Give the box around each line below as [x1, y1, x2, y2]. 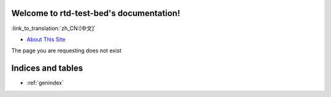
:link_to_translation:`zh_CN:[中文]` [11, 25, 96, 32]
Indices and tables [11, 63, 83, 74]
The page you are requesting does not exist [11, 47, 122, 55]
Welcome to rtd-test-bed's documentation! [11, 8, 180, 18]
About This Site [26, 36, 66, 43]
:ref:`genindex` [26, 79, 64, 87]
